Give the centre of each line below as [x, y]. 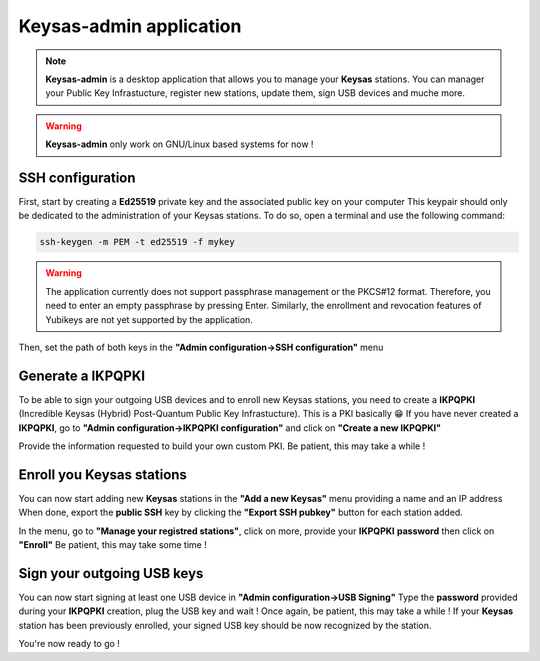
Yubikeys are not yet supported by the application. [149, 319]
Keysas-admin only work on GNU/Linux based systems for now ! [179, 144]
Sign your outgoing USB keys [111, 573]
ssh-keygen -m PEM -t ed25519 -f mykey [137, 242]
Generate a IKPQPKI [81, 375]
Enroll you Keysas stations [102, 474]
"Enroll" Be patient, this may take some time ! [112, 545]
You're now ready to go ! [69, 644]
